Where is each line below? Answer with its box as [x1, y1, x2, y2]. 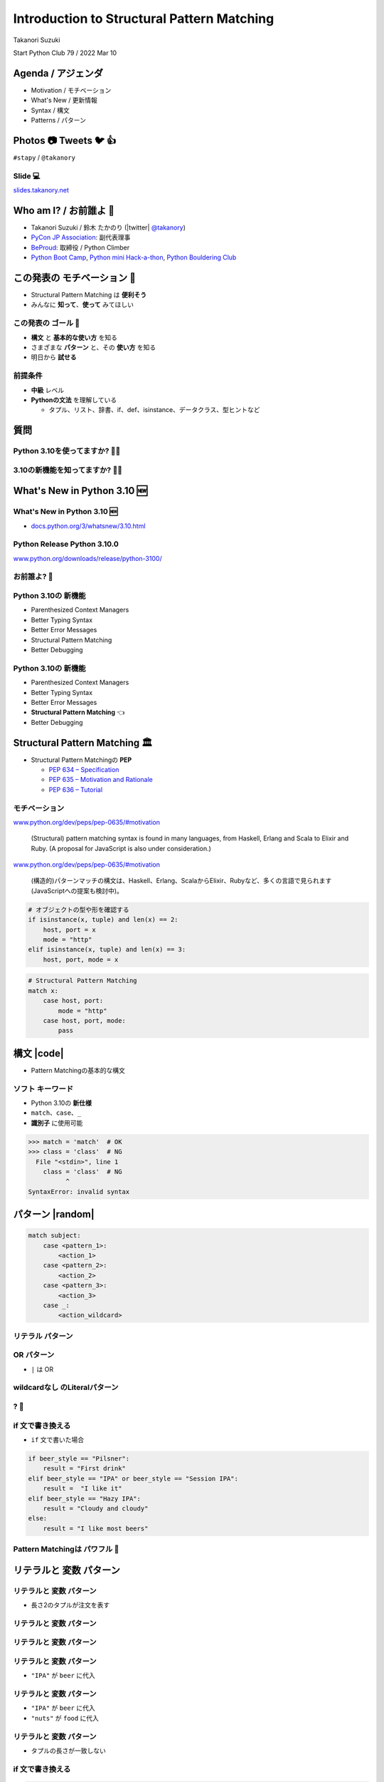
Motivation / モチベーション [31, 86, 112, 94]
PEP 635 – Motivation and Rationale [48, 776, 153, 784]
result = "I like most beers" [43, 1524, 149, 1533]
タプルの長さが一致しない [31, 1746, 106, 1755]
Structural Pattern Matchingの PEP [31, 756, 132, 764]
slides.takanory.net [13, 186, 69, 195]
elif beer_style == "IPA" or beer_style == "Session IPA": [28, 1474, 238, 1483]
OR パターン [13, 1350, 55, 1360]
